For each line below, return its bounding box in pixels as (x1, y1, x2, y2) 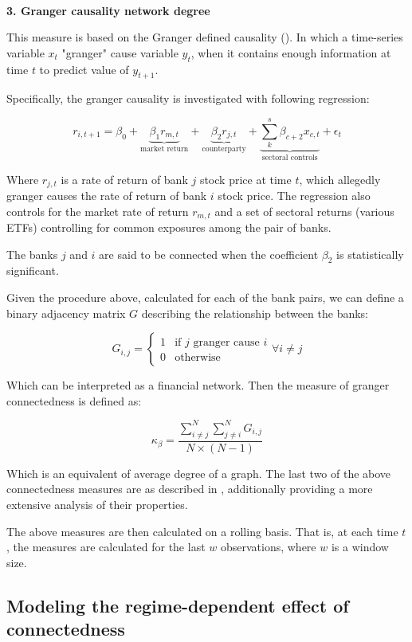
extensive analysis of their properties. (6, 495, 188, 512)
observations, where (220, 538, 316, 555)
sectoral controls (261, 153, 318, 162)
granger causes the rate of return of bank (6, 186, 207, 203)
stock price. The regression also (218, 186, 371, 203)
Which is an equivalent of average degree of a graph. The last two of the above (6, 464, 391, 481)
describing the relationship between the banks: (141, 304, 368, 321)
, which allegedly (299, 170, 381, 187)
